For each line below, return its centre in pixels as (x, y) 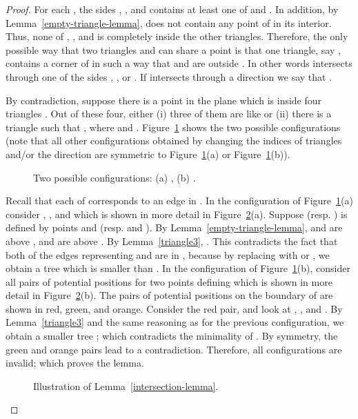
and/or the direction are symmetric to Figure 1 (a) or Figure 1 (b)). (148, 154)
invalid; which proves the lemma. (75, 363)
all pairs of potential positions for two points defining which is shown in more (169, 281)
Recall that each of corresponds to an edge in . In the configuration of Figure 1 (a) (179, 201)
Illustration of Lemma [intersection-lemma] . (126, 386)
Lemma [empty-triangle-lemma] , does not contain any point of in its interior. (169, 22)
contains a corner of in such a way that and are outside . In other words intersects (179, 63)
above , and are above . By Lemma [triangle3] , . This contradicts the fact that (172, 241)
